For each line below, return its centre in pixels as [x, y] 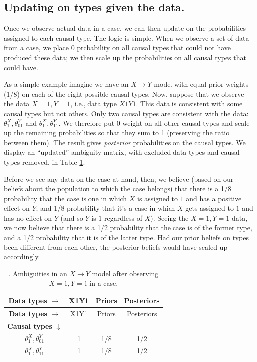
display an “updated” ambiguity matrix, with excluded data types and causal [122, 152]
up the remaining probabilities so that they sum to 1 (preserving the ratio [117, 133]
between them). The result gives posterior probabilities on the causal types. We [125, 142]
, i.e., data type [94, 103]
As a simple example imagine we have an [66, 84]
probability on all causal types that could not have [154, 48]
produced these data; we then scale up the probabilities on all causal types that [125, 57]
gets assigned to [210, 208]
